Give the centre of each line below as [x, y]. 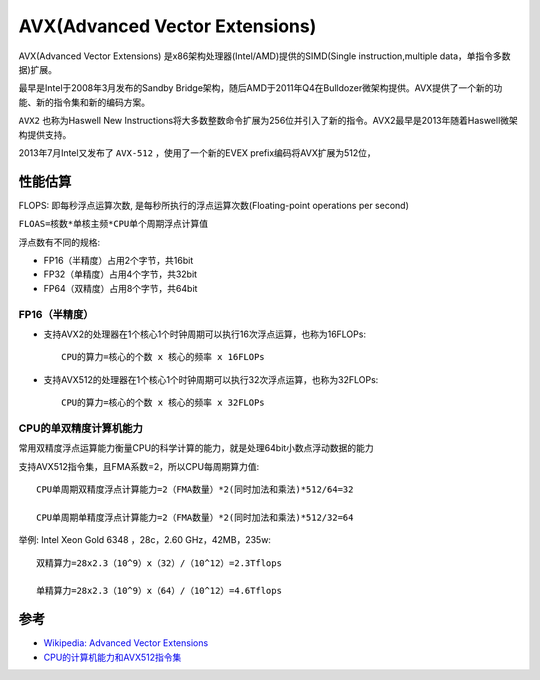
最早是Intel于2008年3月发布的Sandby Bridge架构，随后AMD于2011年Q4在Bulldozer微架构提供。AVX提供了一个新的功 [260, 88]
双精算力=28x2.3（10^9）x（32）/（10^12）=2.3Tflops [159, 563]
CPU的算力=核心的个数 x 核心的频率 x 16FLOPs [163, 357]
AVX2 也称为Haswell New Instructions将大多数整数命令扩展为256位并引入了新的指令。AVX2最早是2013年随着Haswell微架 [268, 121]
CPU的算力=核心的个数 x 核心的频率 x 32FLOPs [163, 403]
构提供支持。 [45, 134]
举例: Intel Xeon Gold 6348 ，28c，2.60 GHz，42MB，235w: [145, 540]
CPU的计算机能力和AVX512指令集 [112, 657]
